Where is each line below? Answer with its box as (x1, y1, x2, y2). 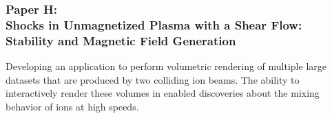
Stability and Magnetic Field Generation (6, 32, 236, 49)
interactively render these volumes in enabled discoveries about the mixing (6, 86, 320, 100)
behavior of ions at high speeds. (6, 99, 139, 113)
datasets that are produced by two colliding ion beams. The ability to (6, 72, 300, 86)
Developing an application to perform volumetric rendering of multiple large (6, 59, 326, 73)
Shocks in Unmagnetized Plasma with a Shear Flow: (6, 16, 302, 33)
